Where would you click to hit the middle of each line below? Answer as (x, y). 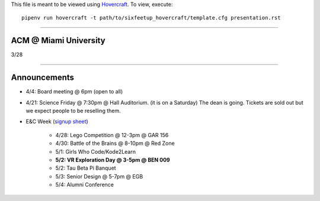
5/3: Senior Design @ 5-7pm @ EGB (99, 176)
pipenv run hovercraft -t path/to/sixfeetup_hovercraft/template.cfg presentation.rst (151, 18)
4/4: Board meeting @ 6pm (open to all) (74, 92)
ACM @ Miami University (58, 40)
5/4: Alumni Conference (85, 185)
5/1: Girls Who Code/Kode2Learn (96, 151)
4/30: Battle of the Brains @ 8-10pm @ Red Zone (115, 143)
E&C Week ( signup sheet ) (57, 122)
